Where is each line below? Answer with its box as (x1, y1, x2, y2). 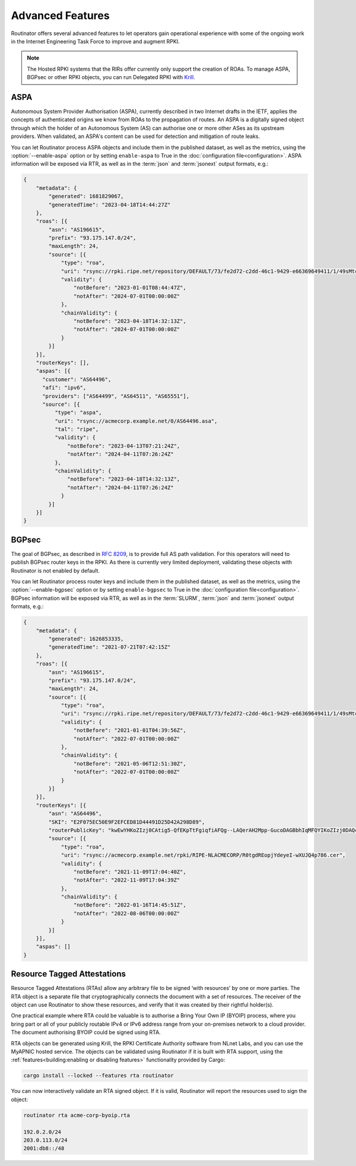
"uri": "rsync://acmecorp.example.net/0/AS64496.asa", (54, 417, 218, 425)
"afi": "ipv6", (42, 384, 87, 391)
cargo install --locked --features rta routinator (23, 1072, 174, 1079)
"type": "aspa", (54, 409, 102, 416)
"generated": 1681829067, (48, 193, 124, 200)
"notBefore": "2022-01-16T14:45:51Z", (73, 901, 186, 909)
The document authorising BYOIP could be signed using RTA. (11, 1029, 161, 1036)
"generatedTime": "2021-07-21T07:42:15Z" (48, 644, 171, 650)
